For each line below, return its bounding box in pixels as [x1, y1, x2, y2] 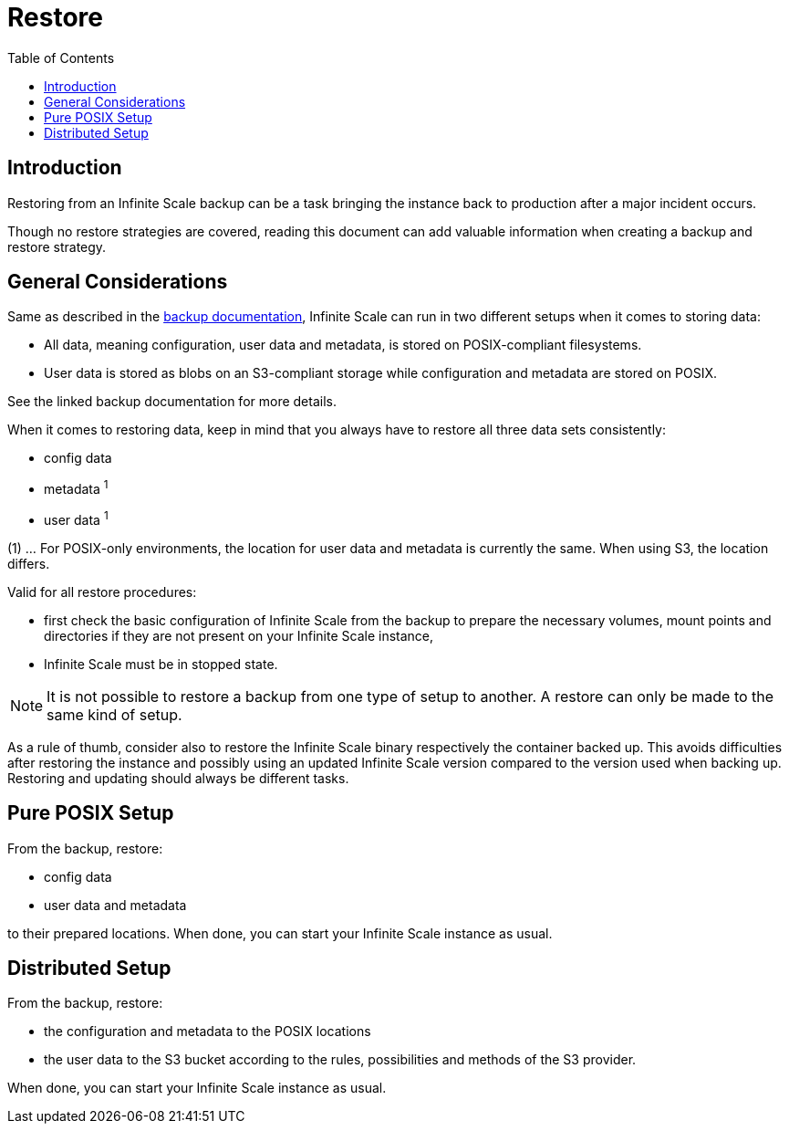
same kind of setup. [47, 705, 182, 724]
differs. [7, 555, 50, 571]
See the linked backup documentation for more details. [7, 393, 337, 410]
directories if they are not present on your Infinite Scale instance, [44, 627, 434, 644]
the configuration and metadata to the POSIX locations [44, 1023, 371, 1040]
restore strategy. [7, 238, 107, 255]
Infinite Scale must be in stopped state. [44, 655, 278, 672]
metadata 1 [44, 478, 109, 497]
